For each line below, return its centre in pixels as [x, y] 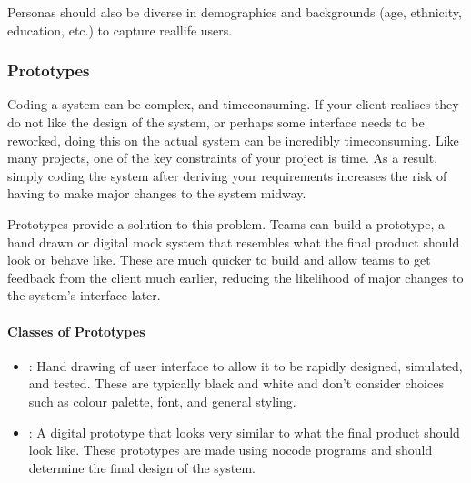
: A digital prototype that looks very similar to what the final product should [244, 432]
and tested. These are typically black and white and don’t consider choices [236, 383]
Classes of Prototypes [76, 331]
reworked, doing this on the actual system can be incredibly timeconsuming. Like [233, 140]
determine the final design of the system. [142, 467]
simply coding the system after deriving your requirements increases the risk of [227, 175]
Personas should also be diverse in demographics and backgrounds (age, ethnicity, [235, 12]
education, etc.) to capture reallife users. [120, 30]
